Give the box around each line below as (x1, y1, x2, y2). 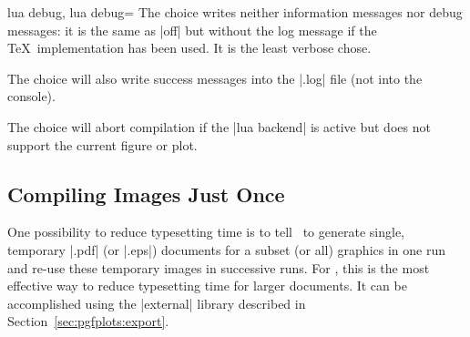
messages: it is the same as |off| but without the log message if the (7, 20, 377, 39)
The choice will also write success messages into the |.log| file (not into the (7, 68, 423, 87)
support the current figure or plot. (7, 135, 198, 154)
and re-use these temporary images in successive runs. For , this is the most (7, 258, 430, 277)
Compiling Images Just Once (7, 179, 285, 208)
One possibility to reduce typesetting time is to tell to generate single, (7, 222, 404, 241)
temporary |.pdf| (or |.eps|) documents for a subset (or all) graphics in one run (7, 240, 445, 259)
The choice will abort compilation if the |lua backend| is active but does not (7, 117, 431, 136)
